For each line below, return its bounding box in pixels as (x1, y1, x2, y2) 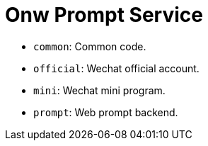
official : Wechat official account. (33, 62, 200, 74)
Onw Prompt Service (5, 3, 203, 27)
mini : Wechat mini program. (33, 84, 166, 96)
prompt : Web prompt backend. (33, 106, 178, 118)
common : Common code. (33, 40, 146, 52)
